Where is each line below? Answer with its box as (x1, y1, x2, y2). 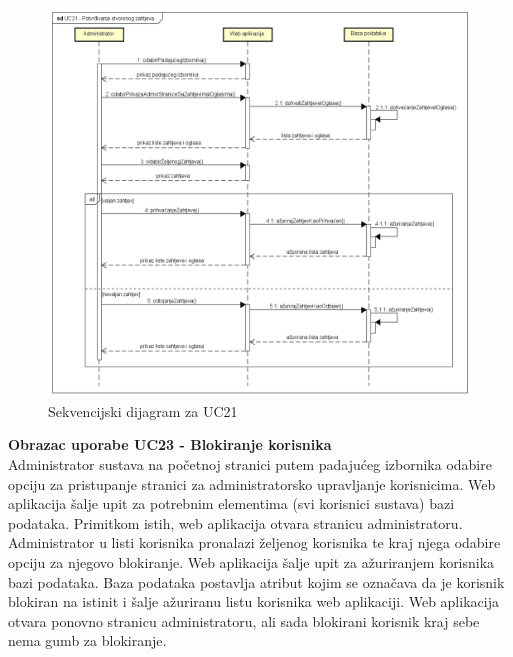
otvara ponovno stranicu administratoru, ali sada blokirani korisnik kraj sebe (8, 610, 480, 631)
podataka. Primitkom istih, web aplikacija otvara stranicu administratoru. (8, 512, 463, 533)
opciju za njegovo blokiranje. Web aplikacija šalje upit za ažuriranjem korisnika (8, 551, 495, 572)
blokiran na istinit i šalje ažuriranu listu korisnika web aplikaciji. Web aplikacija (8, 591, 499, 612)
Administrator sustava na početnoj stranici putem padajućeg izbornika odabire (8, 454, 492, 474)
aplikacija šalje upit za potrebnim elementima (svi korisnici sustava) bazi (8, 493, 455, 514)
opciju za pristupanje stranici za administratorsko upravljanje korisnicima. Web (8, 473, 496, 494)
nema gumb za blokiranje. (8, 630, 167, 651)
